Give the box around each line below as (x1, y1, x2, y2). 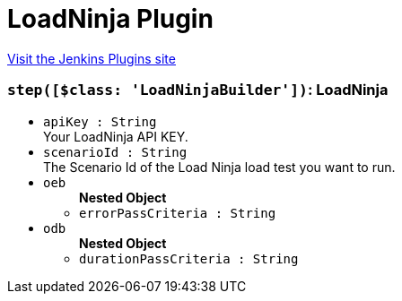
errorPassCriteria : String (79, 205, 276, 220)
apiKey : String (43, 114, 157, 129)
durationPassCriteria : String (79, 251, 299, 266)
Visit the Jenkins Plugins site (7, 50, 176, 66)
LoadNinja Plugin (7, 4, 214, 34)
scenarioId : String (43, 144, 188, 159)
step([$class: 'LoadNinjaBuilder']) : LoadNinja (7, 81, 389, 99)
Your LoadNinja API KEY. (43, 128, 188, 144)
